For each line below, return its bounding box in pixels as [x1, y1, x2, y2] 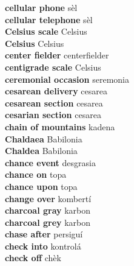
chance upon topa [5, 180, 78, 192]
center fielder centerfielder [5, 49, 109, 61]
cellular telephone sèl [5, 13, 93, 26]
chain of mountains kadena [5, 120, 115, 133]
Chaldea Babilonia [5, 144, 78, 157]
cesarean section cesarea [5, 96, 103, 109]
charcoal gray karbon [5, 204, 91, 217]
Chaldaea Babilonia [5, 132, 82, 145]
